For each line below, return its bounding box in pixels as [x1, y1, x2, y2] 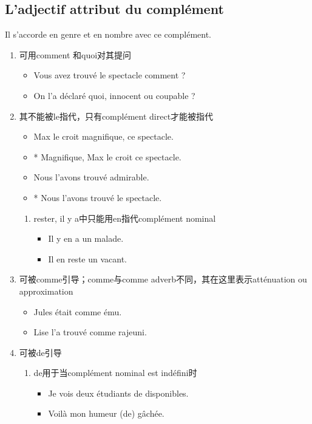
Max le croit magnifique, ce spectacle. [33, 130, 174, 143]
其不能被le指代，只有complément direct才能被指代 [19, 109, 214, 122]
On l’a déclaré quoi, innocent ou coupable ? [33, 89, 195, 101]
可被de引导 [19, 346, 62, 358]
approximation [19, 284, 73, 297]
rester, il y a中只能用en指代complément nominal [33, 211, 216, 224]
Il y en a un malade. [48, 232, 124, 245]
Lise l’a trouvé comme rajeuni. [33, 326, 147, 338]
